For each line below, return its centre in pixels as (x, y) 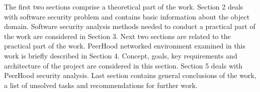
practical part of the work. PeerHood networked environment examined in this (125, 46)
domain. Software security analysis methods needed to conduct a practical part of (130, 26)
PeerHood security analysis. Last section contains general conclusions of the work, (130, 75)
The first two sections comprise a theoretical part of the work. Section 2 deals (124, 6)
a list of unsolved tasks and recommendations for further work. (101, 85)
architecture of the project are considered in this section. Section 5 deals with (123, 65)
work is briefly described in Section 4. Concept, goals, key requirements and (121, 55)
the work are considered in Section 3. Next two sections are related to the (117, 36)
